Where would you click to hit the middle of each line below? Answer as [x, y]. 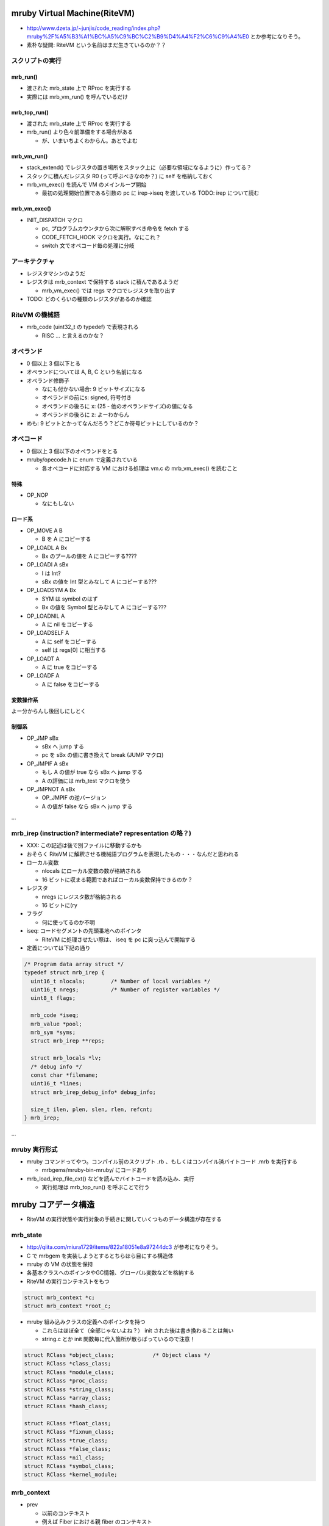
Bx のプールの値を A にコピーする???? [89, 556]
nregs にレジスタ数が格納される [82, 897]
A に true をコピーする [69, 667]
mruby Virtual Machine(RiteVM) [73, 13]
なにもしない [58, 504]
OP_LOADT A [43, 659]
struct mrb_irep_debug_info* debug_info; [94, 1092]
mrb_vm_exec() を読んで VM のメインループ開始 [87, 184]
